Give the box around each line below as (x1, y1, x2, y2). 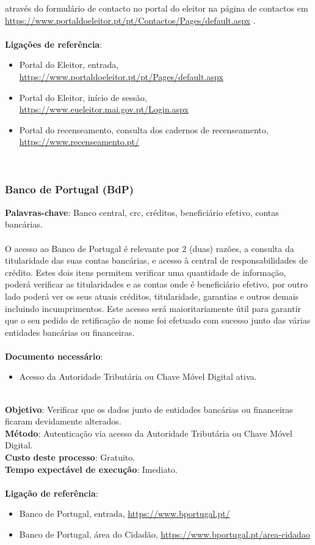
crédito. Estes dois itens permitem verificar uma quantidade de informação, (5, 265, 286, 278)
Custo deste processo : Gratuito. (5, 451, 136, 464)
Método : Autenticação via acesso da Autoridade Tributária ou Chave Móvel (5, 426, 292, 439)
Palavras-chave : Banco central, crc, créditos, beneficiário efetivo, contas (5, 206, 279, 218)
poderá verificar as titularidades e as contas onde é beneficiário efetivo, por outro (5, 278, 308, 291)
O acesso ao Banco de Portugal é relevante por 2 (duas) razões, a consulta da (5, 242, 294, 254)
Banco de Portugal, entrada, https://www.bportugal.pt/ (19, 507, 230, 520)
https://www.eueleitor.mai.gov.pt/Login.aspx (19, 103, 189, 116)
